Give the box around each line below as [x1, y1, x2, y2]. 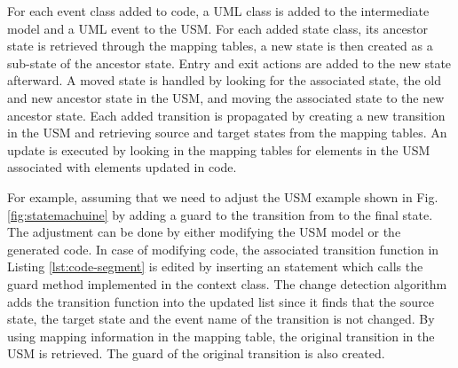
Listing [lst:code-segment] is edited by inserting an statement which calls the [7, 257, 423, 276]
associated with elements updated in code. [7, 158, 237, 176]
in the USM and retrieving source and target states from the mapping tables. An [7, 123, 447, 142]
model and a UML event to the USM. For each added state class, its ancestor [7, 19, 429, 37]
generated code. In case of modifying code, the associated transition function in [7, 239, 439, 258]
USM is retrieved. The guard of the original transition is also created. [7, 344, 385, 363]
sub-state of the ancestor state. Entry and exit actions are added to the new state [7, 53, 452, 72]
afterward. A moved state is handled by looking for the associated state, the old [7, 71, 441, 90]
